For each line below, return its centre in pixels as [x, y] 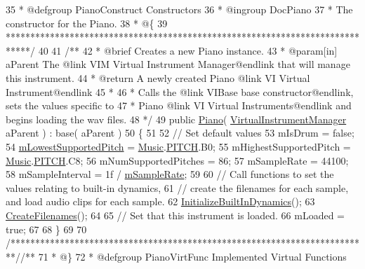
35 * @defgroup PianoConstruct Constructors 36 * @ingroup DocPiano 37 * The [179, 9]
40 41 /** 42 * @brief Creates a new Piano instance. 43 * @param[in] [188, 50]
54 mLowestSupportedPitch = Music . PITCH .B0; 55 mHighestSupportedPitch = [178, 146]
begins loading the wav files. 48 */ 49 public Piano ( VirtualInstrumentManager [176, 119]
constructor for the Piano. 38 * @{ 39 [87, 23]
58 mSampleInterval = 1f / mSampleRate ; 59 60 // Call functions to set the [170, 174]
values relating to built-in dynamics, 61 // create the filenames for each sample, [177, 187]
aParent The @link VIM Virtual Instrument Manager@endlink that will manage [178, 64]
